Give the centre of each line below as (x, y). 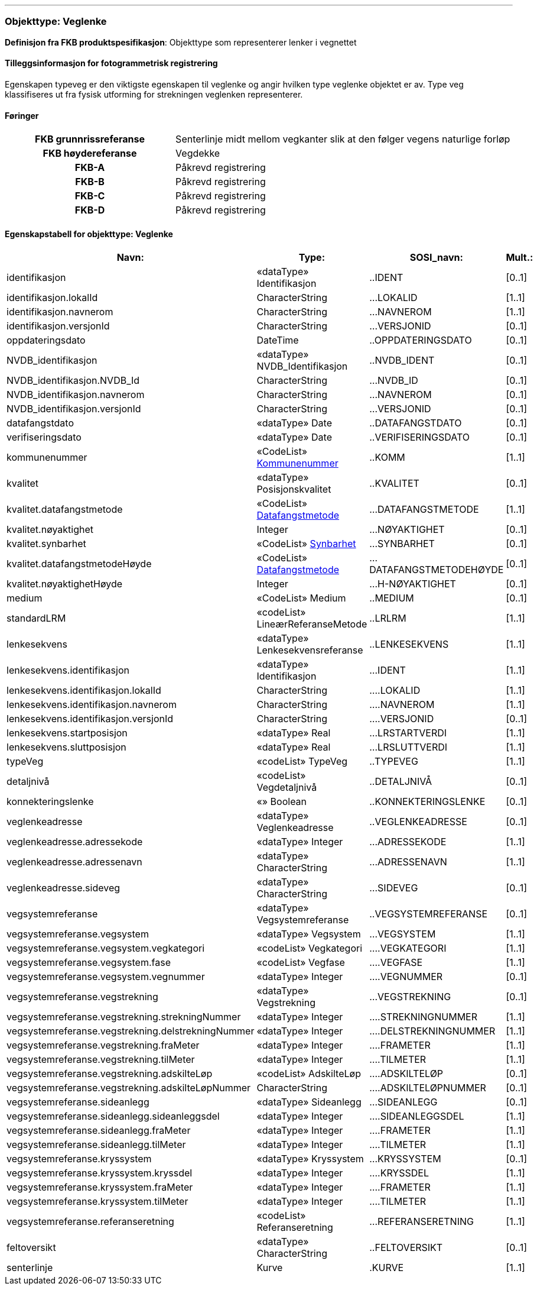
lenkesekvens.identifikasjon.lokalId (84, 691)
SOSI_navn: (436, 258)
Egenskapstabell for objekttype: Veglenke (89, 234)
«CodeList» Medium (301, 598)
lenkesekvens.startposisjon (67, 733)
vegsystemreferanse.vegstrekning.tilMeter (101, 1060)
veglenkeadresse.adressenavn (74, 862)
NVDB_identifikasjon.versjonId (74, 409)
